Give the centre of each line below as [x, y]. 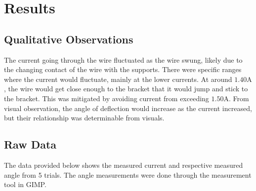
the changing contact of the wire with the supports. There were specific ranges [123, 69]
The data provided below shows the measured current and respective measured [124, 165]
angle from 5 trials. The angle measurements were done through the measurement [128, 174]
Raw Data [30, 144]
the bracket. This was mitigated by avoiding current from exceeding [107, 98]
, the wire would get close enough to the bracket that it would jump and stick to [126, 89]
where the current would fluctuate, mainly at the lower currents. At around [118, 79]
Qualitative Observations [69, 39]
